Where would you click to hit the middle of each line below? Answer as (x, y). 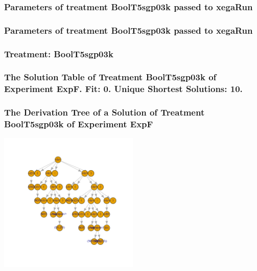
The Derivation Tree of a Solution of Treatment (104, 112)
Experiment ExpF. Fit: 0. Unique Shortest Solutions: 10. (123, 89)
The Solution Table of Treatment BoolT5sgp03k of (110, 77)
